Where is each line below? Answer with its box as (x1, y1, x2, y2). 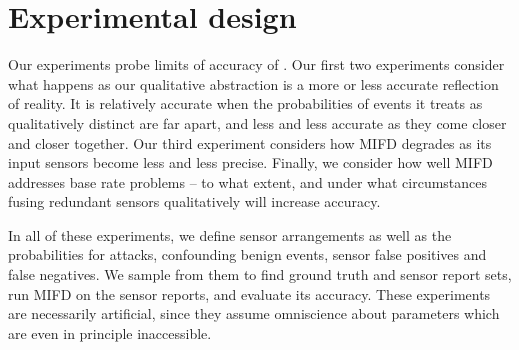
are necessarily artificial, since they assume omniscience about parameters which (8, 303, 500, 324)
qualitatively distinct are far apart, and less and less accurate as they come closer (8, 112, 507, 133)
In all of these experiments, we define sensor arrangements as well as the (8, 224, 452, 245)
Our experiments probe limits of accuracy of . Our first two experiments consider (8, 54, 505, 75)
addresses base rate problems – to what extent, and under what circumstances (8, 171, 488, 192)
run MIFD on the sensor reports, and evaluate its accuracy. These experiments (8, 283, 491, 304)
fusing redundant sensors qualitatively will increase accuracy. (8, 191, 381, 212)
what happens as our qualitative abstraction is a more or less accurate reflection (8, 73, 499, 94)
